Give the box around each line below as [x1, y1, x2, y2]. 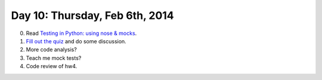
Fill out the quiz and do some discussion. [26, 37, 126, 44]
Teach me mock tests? [26, 54, 82, 62]
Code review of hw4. [26, 63, 78, 70]
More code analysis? [26, 46, 77, 53]
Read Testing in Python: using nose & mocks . [26, 30, 137, 37]
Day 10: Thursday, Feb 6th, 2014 [11, 9, 174, 22]
